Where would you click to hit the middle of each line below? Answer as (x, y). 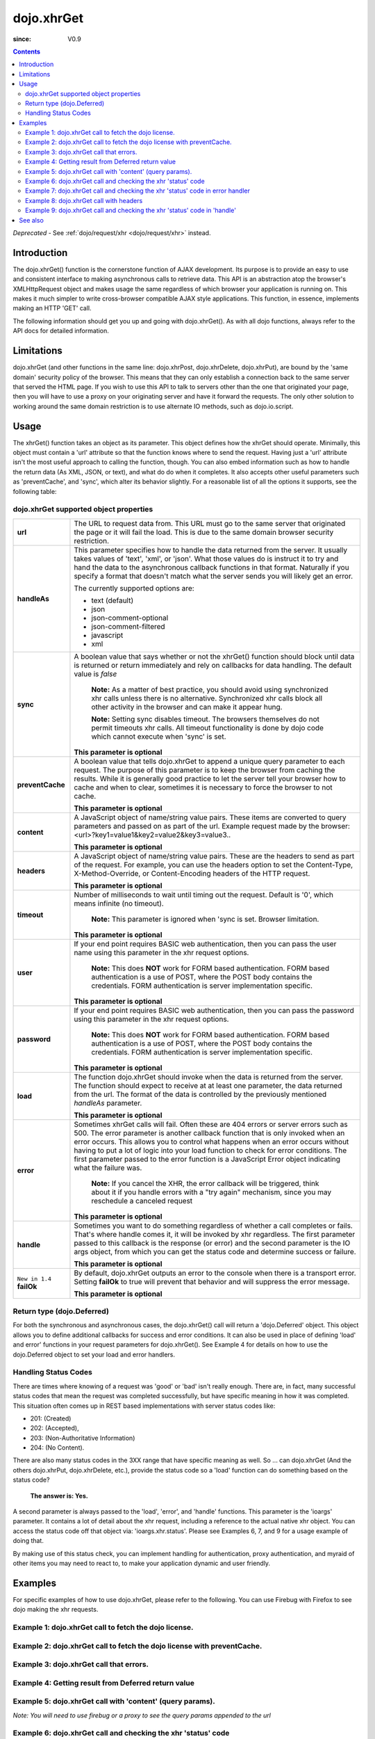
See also (32, 220)
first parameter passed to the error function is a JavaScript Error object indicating (207, 1159)
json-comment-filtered (128, 626)
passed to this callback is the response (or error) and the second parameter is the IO (212, 1243)
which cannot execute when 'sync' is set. (159, 736)
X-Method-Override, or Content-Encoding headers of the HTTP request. (192, 873)
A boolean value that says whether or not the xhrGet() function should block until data (214, 656)
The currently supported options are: (134, 588)
